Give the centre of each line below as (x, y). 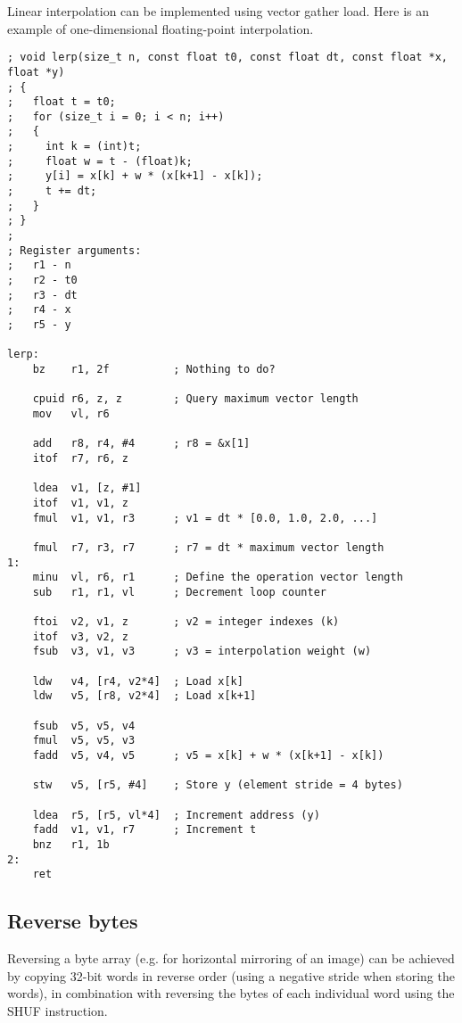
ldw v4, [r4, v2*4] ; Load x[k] (138, 681)
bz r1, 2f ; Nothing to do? (154, 369)
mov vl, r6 (71, 413)
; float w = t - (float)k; (100, 161)
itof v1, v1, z (81, 503)
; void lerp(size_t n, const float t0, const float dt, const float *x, (227, 58)
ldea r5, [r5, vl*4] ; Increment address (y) (176, 815)
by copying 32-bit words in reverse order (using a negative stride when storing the (231, 975)
